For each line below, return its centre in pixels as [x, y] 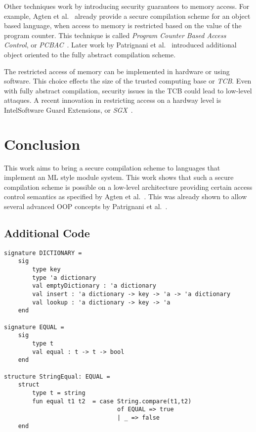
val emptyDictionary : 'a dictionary [94, 286]
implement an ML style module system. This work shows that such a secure [119, 177]
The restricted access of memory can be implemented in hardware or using [117, 71]
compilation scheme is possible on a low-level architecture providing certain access [128, 187]
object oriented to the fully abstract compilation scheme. [90, 54]
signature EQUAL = [34, 327]
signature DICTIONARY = [43, 253]
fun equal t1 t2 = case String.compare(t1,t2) [112, 401]
